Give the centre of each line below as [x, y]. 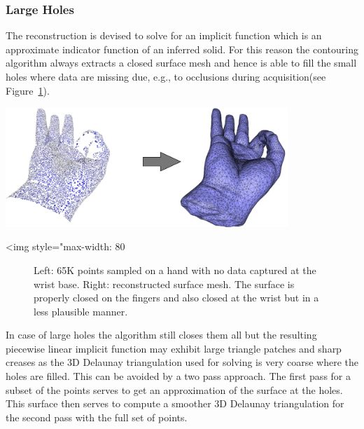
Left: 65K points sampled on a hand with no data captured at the [175, 270]
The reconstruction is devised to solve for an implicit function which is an [164, 35]
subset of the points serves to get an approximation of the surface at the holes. [174, 389]
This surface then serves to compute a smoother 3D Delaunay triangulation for [175, 403]
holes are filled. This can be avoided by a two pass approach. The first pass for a [178, 376]
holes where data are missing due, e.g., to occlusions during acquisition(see [166, 76]
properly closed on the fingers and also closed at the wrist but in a [176, 298]
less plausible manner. [81, 311]
